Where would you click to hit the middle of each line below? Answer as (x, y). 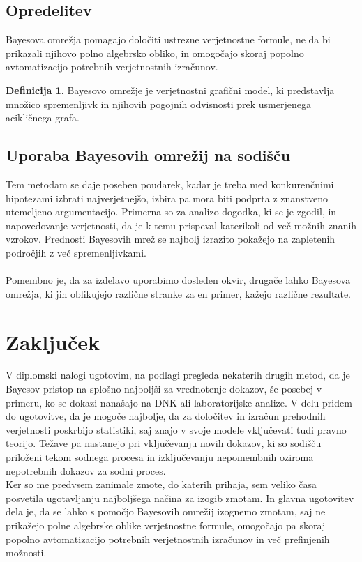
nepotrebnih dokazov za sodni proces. (86, 470)
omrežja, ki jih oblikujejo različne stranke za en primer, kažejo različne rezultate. (179, 293)
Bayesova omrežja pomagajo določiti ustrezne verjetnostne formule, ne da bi (168, 39)
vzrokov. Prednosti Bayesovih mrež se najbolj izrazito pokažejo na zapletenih (171, 239)
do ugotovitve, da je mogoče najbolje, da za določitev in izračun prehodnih (166, 416)
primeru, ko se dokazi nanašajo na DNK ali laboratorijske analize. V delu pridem (179, 402)
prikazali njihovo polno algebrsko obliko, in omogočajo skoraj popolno (155, 53)
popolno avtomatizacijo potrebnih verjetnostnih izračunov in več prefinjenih (168, 539)
